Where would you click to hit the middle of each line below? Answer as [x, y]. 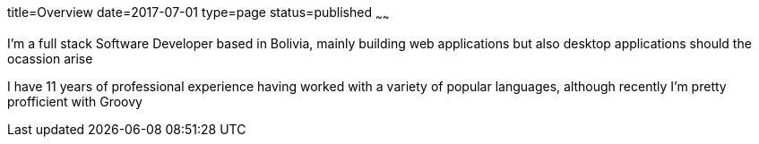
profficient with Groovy [75, 101]
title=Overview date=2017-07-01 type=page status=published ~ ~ [198, 14]
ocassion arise [50, 58]
